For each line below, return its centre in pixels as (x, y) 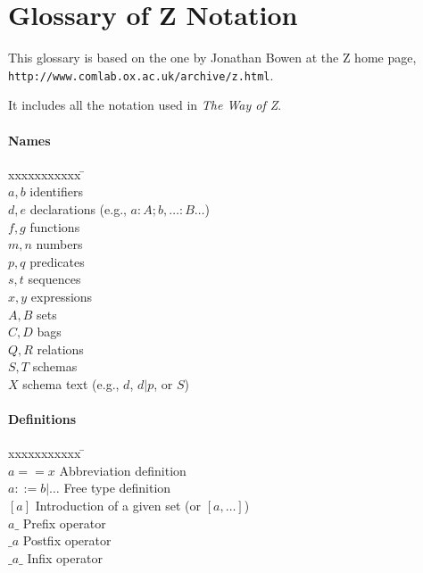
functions (55, 226)
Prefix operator (64, 523)
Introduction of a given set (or (118, 506)
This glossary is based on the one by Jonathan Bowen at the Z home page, (212, 58)
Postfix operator (67, 540)
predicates (57, 261)
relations (60, 349)
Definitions (42, 419)
